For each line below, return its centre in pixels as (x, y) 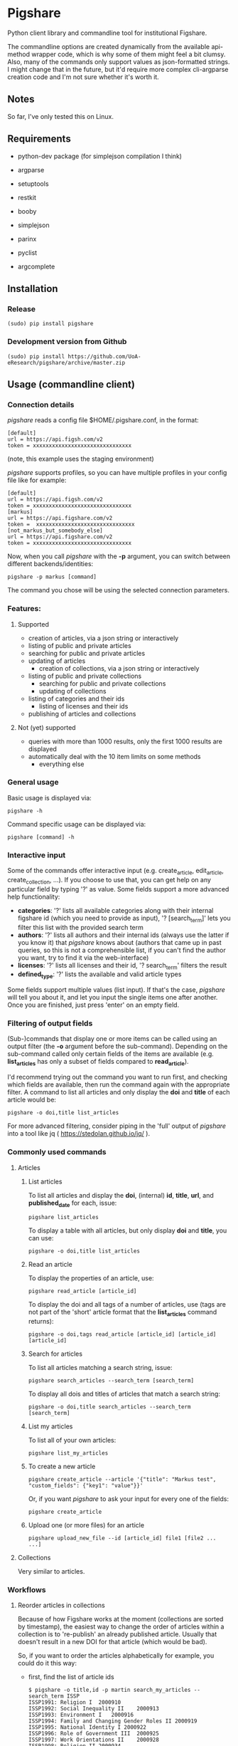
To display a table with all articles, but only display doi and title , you (128, 1230)
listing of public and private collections (85, 676)
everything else (61, 764)
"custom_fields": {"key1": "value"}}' (86, 1486)
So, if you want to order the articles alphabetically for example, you (116, 1656)
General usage (33, 783)
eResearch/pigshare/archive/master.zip (66, 362)
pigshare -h (25, 811)
